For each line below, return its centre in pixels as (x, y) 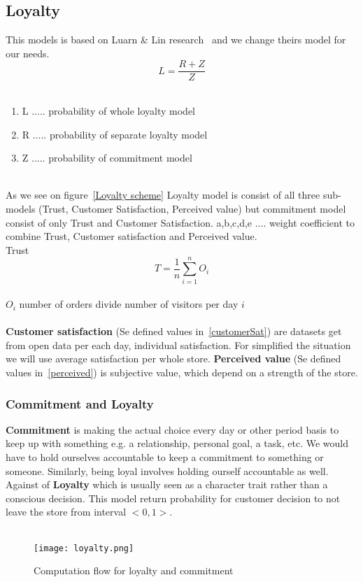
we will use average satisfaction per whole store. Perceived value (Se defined (173, 359)
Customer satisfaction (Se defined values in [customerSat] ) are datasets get (174, 331)
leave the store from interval (66, 512)
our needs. (28, 53)
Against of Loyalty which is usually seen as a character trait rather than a (167, 484)
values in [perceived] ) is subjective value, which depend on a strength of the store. (182, 372)
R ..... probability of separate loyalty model (115, 134)
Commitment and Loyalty (80, 403)
